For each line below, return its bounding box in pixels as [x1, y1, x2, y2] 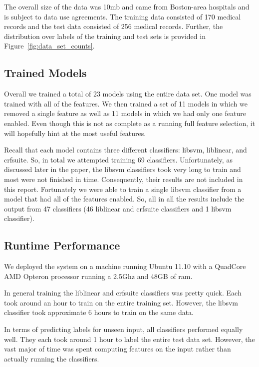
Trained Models [4, 65, 87, 80]
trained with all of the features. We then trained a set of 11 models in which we [4, 98, 248, 108]
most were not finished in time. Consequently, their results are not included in [4, 173, 243, 184]
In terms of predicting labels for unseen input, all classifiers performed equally [4, 324, 243, 334]
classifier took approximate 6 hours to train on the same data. [4, 307, 194, 317]
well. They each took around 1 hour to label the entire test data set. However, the [4, 333, 255, 344]
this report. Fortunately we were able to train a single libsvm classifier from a [4, 183, 242, 194]
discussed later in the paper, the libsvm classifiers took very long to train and [4, 164, 241, 174]
